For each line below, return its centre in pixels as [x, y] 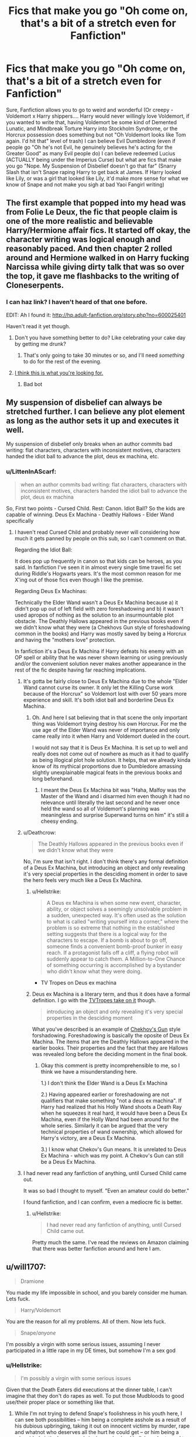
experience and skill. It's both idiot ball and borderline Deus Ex [99, 700]
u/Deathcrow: [40, 832]
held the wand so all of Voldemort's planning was [100, 808]
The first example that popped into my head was [96, 203]
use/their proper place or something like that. [61, 1402]
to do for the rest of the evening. [62, 361]
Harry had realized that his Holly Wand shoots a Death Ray [111, 1106]
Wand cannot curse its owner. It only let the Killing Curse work [98, 687]
